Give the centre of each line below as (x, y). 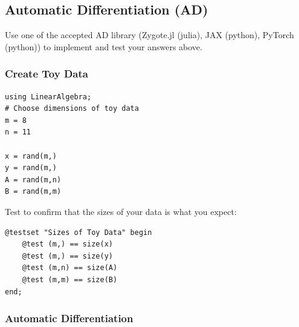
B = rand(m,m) (33, 192)
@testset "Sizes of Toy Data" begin (79, 232)
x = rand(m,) (31, 156)
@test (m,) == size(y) (67, 256)
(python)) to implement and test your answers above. (104, 46)
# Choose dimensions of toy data (72, 109)
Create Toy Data (47, 74)
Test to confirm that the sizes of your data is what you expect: (121, 211)
